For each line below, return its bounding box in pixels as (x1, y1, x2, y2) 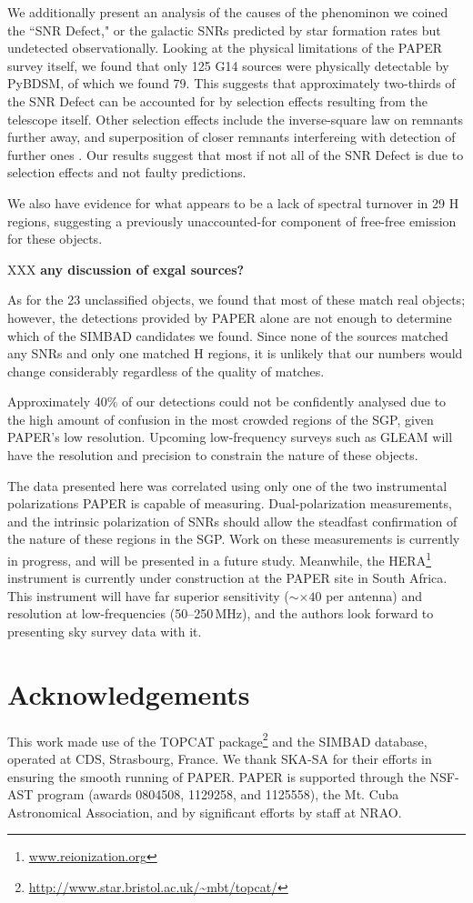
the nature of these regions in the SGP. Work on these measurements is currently (7, 529, 460, 548)
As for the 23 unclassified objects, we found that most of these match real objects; (7, 290, 466, 309)
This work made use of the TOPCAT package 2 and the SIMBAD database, (7, 728, 428, 750)
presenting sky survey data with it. (7, 622, 202, 641)
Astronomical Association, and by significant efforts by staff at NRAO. (7, 802, 402, 821)
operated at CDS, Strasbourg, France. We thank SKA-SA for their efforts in (7, 749, 432, 768)
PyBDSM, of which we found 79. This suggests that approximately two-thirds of (7, 74, 456, 93)
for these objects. (7, 229, 103, 248)
